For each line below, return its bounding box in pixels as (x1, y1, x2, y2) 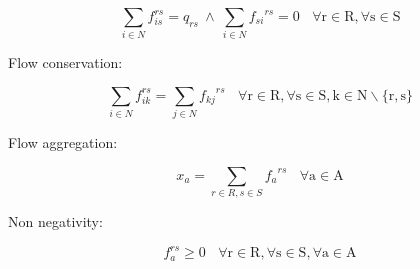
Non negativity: (8, 211, 103, 232)
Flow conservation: (8, 52, 123, 73)
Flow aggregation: (8, 132, 118, 153)
